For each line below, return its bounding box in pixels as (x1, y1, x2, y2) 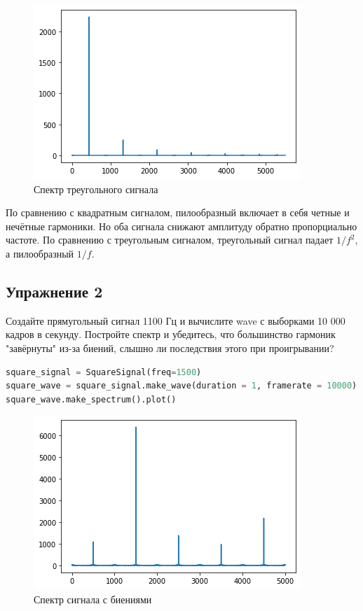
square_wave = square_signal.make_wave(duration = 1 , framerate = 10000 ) (6, 381, 357, 391)
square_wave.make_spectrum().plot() (6, 394, 177, 405)
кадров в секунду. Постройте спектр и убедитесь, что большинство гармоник (6, 327, 336, 342)
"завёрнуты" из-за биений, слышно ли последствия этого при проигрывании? (6, 340, 334, 355)
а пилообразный (6, 246, 74, 260)
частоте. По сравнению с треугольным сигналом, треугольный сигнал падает (6, 232, 334, 247)
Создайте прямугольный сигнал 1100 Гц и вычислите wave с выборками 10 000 (6, 313, 345, 328)
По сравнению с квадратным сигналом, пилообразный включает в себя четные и (6, 205, 350, 220)
